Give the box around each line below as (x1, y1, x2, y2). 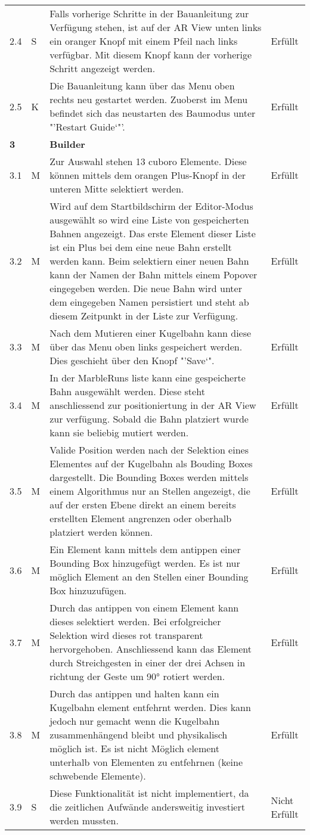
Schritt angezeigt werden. (49, 61, 156, 75)
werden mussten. (49, 814, 119, 827)
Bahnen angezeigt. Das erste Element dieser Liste (49, 226, 256, 240)
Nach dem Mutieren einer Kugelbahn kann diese (49, 326, 252, 340)
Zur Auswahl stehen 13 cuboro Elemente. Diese (49, 154, 247, 168)
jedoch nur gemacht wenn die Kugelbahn (49, 714, 220, 728)
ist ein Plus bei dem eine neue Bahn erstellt (49, 240, 232, 254)
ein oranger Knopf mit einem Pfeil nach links (49, 34, 238, 48)
